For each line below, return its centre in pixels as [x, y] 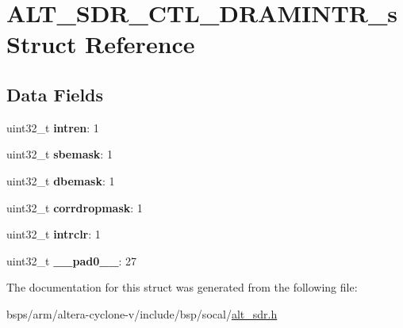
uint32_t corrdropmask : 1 [75, 207]
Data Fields [55, 94]
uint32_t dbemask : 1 [61, 180]
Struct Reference [101, 44]
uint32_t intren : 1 [53, 127]
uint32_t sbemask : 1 [59, 154]
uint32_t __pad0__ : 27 [72, 260]
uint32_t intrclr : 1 [54, 234]
